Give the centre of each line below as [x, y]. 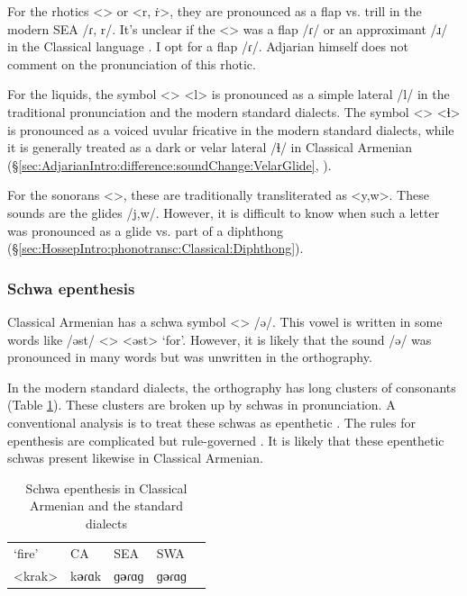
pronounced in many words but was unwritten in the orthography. [190, 357]
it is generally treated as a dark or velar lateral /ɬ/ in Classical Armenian [210, 147]
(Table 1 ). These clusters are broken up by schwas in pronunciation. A [201, 405]
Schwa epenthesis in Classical [106, 488]
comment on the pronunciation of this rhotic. [132, 63]
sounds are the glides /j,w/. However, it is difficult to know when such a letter [224, 212]
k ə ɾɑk [86, 575]
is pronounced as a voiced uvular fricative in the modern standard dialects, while [231, 129]
